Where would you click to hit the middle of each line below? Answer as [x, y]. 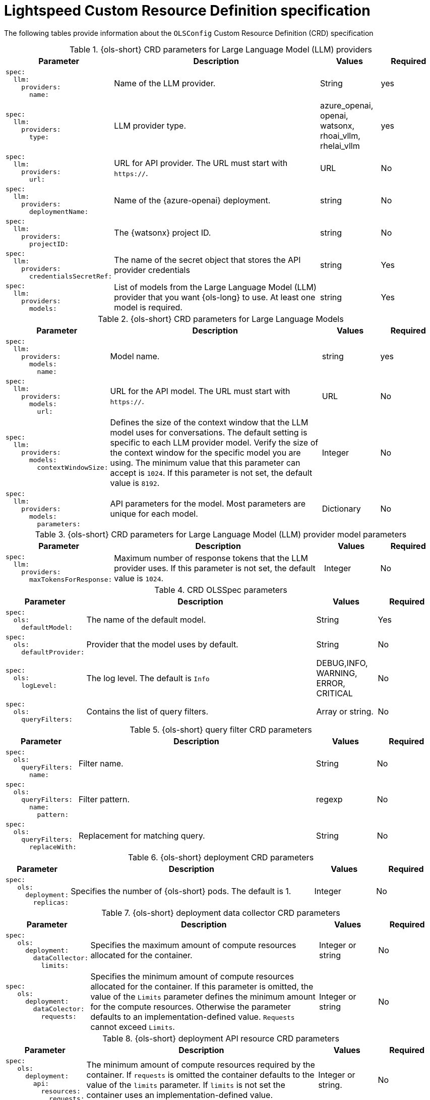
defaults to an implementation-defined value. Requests [193, 1016]
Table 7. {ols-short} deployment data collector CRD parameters [221, 913]
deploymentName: [59, 211]
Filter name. [101, 763]
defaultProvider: [53, 652]
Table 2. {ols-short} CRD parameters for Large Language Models [221, 319]
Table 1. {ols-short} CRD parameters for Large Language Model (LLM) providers [221, 49]
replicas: [51, 902]
